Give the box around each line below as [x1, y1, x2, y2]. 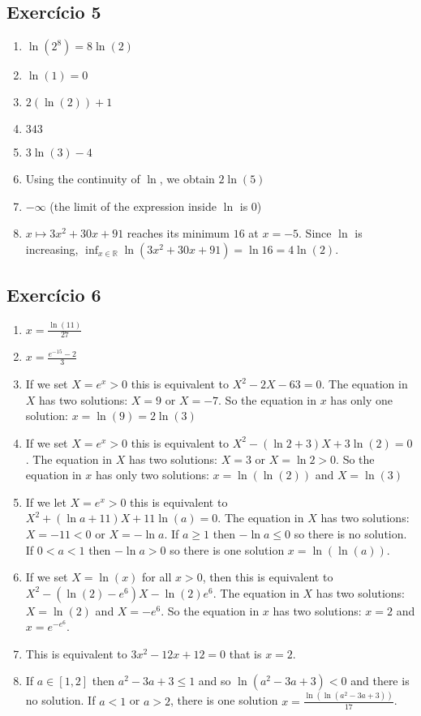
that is [229, 645, 262, 662]
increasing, [25, 240, 79, 257]
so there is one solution [170, 541, 285, 558]
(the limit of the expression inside [49, 197, 217, 214]
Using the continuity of [25, 170, 140, 187]
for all [142, 568, 172, 585]
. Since [299, 225, 332, 242]
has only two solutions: [95, 466, 209, 483]
